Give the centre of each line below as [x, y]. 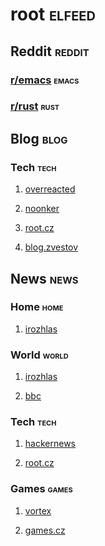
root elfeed [53, 14]
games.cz [45, 530]
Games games [41, 489]
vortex [38, 510]
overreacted [50, 189]
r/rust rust [35, 106]
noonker [42, 209]
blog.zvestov [51, 247]
